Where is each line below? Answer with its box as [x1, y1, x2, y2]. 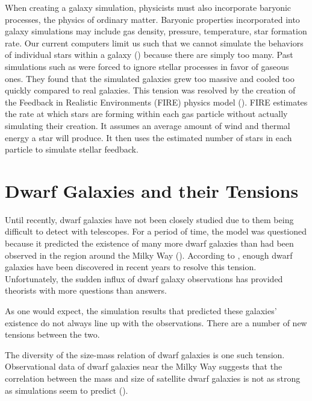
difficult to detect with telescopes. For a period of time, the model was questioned [5, 225, 307, 238]
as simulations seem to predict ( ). [5, 384, 128, 396]
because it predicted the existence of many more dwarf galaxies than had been [5, 237, 294, 250]
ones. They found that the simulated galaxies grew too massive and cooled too [5, 72, 295, 84]
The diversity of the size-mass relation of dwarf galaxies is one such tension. [5, 348, 285, 361]
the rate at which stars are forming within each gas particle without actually [5, 107, 288, 120]
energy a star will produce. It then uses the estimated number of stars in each [5, 131, 292, 144]
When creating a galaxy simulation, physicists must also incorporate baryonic [5, 1, 292, 13]
